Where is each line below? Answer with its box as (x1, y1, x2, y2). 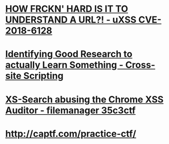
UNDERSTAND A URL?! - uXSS (5, 14, 137, 26)
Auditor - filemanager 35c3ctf (5, 105, 136, 116)
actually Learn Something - (5, 59, 124, 71)
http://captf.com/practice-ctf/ (5, 128, 137, 139)
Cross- (125, 59, 155, 71)
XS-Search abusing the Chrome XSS (5, 93, 164, 105)
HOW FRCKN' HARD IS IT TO (5, 3, 129, 15)
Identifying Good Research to (5, 48, 133, 60)
